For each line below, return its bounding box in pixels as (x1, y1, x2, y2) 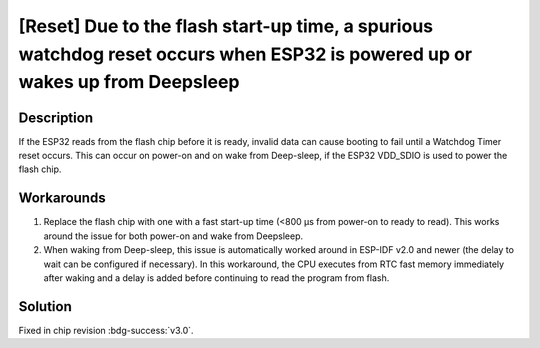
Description (18, 109, 94, 126)
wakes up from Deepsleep (18, 71, 240, 94)
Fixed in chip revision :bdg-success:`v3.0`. (18, 324, 194, 336)
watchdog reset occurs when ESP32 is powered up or (18, 43, 473, 65)
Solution (18, 298, 72, 315)
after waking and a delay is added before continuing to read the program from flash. (43, 271, 390, 284)
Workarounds (18, 190, 106, 207)
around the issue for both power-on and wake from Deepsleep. (43, 230, 304, 242)
